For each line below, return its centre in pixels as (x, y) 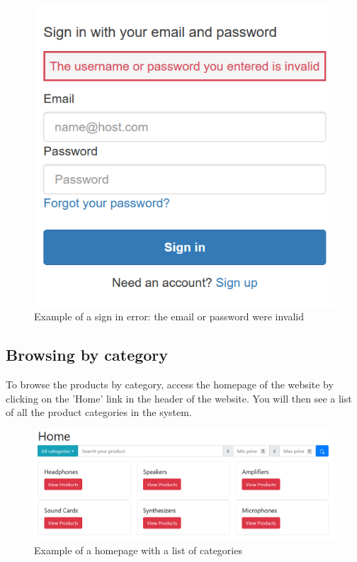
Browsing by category (87, 355)
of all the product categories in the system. (99, 412)
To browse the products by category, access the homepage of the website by (170, 384)
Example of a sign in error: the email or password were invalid (169, 316)
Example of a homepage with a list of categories (138, 550)
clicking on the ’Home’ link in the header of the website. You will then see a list (179, 398)
